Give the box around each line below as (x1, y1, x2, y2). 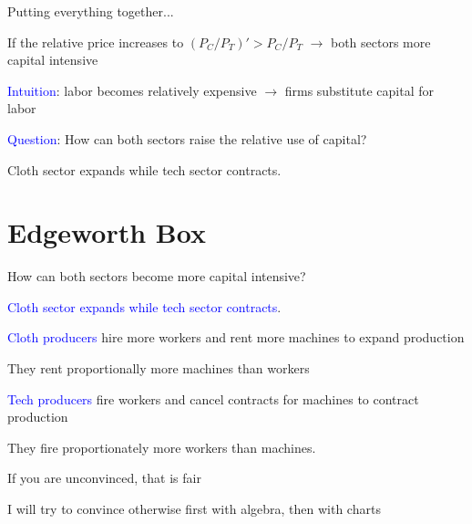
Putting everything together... (7, 2, 174, 20)
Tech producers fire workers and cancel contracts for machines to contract (7, 389, 419, 408)
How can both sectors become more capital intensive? (7, 267, 306, 286)
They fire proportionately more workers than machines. (7, 437, 316, 456)
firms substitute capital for (284, 80, 434, 100)
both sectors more (330, 32, 431, 51)
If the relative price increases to (7, 32, 184, 51)
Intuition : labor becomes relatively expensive (7, 80, 257, 100)
